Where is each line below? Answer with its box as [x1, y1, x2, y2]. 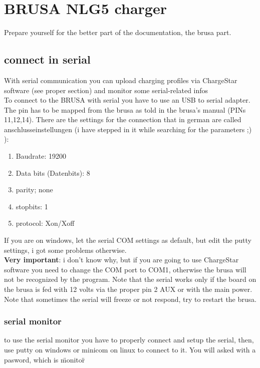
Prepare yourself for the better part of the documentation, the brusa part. [4, 27, 231, 38]
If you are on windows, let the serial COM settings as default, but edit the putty [4, 235, 251, 245]
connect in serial [4, 52, 91, 67]
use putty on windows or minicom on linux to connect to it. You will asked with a [4, 344, 256, 355]
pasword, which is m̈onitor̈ [4, 354, 85, 364]
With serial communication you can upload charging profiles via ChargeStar [4, 75, 237, 85]
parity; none [16, 184, 53, 195]
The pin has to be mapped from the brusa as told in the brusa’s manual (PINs [4, 104, 246, 115]
